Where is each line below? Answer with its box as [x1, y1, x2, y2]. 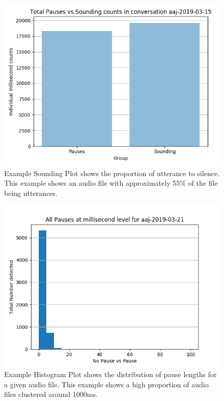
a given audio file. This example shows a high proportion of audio [4, 379, 209, 389]
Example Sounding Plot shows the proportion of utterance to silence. [4, 167, 220, 178]
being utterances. [4, 187, 58, 198]
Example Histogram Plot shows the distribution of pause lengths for [4, 368, 217, 379]
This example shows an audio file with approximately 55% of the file [4, 178, 218, 188]
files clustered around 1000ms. [4, 389, 98, 399]
